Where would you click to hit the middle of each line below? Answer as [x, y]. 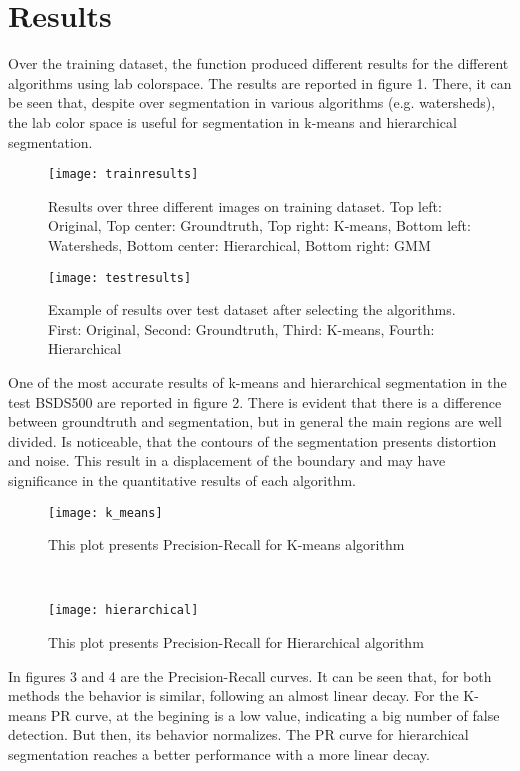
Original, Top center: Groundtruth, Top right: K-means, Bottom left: [259, 225]
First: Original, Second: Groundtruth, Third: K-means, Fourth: [241, 328]
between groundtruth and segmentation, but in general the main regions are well [255, 421]
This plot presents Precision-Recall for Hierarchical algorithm [236, 642]
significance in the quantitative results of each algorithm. [182, 479]
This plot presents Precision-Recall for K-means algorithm [226, 544]
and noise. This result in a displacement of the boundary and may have [227, 460]
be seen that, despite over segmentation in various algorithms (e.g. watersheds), [252, 102]
